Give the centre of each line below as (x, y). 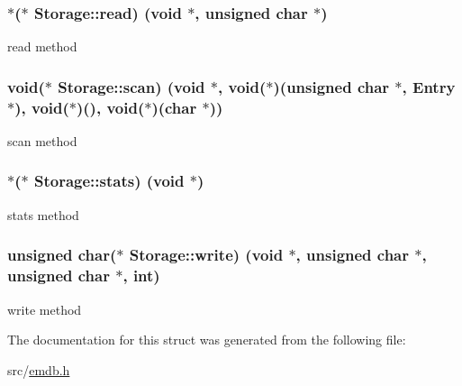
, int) (141, 276)
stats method (43, 214)
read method (42, 46)
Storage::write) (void (206, 255)
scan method (42, 140)
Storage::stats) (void (109, 181)
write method (45, 309)
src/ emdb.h (39, 369)
